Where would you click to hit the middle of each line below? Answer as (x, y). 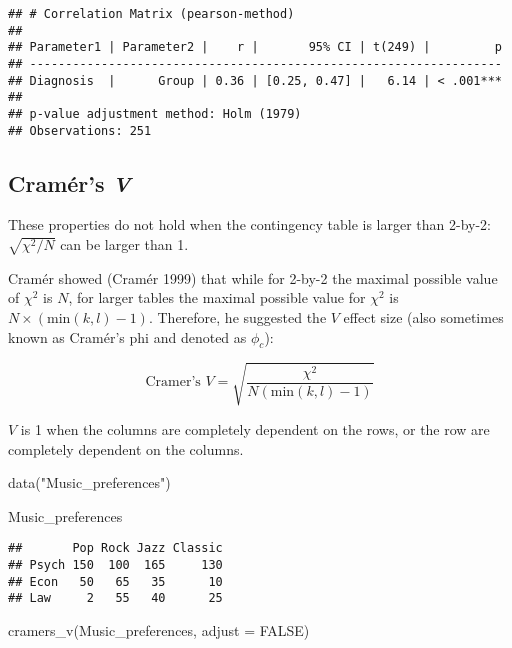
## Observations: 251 (80, 130)
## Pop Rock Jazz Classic (115, 548)
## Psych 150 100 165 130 (115, 564)
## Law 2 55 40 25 (115, 598)
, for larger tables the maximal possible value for (217, 297)
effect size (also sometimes (423, 316)
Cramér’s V (69, 182)
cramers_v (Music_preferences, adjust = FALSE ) (159, 629)
